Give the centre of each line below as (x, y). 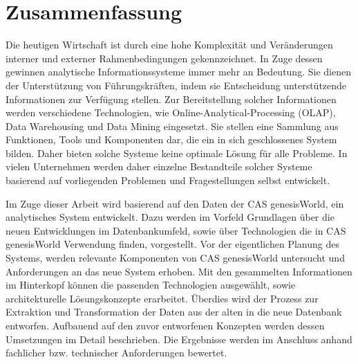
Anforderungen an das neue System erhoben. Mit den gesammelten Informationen (179, 271)
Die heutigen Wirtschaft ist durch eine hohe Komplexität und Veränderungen (169, 45)
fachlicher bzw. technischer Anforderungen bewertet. (116, 353)
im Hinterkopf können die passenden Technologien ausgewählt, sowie (151, 285)
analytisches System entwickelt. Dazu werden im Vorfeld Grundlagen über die (170, 217)
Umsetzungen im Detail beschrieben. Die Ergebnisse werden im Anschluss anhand (179, 339)
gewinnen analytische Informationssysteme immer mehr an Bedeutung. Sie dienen (178, 72)
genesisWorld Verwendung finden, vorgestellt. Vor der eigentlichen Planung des (172, 244)
